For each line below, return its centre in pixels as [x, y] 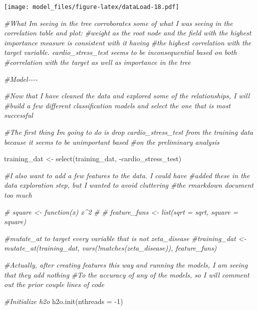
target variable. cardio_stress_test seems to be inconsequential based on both [121, 52]
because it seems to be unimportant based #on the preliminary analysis [112, 142]
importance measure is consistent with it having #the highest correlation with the [128, 42]
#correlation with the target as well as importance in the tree [98, 62]
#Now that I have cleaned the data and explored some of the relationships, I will [127, 96]
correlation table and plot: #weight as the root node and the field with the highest [128, 33]
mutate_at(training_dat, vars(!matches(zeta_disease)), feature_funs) [111, 248]
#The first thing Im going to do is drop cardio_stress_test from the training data [129, 132]
